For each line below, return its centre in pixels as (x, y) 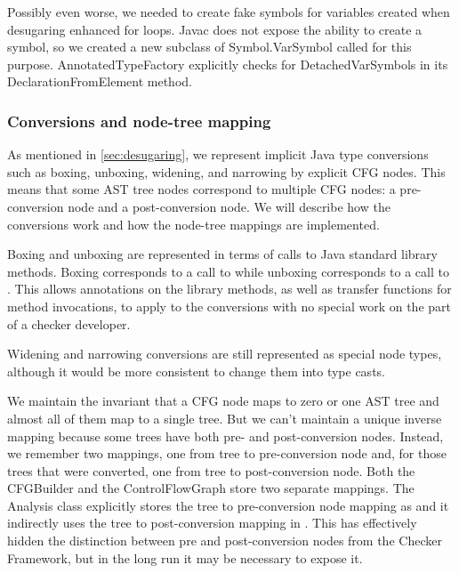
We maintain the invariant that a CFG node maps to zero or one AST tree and (223, 401)
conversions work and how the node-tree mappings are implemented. (193, 224)
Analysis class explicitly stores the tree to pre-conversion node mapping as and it (228, 505)
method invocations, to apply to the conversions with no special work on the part (229, 306)
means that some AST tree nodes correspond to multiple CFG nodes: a (201, 189)
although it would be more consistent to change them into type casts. (196, 371)
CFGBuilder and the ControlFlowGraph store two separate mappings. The (211, 488)
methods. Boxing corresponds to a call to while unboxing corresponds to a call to (228, 271)
